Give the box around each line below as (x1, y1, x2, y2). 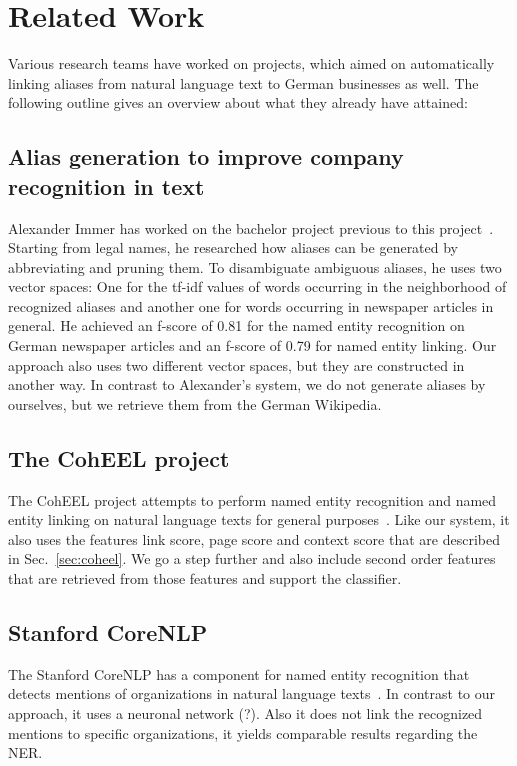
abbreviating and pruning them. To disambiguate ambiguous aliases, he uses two (8, 256, 502, 277)
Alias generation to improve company (8, 141, 404, 172)
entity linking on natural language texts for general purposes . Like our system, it (8, 509, 510, 530)
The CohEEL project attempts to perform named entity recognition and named (8, 489, 497, 510)
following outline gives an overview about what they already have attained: (8, 92, 468, 113)
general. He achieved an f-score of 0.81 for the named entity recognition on (8, 315, 465, 336)
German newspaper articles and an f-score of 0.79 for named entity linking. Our (8, 335, 497, 356)
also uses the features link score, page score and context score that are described (8, 528, 500, 549)
